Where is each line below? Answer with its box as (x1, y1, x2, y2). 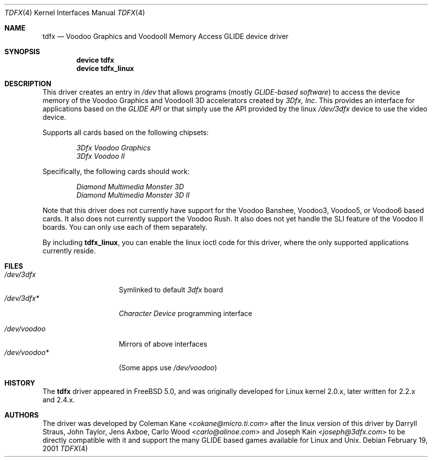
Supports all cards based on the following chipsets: (42, 128, 209, 137)
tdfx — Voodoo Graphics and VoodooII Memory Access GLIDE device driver (42, 32, 289, 40)
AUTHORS (4, 411, 39, 419)
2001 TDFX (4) (42, 444, 88, 453)
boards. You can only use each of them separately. (42, 223, 207, 231)
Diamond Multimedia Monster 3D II (76, 191, 190, 199)
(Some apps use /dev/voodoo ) (119, 363, 217, 372)
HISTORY (4, 379, 35, 387)
